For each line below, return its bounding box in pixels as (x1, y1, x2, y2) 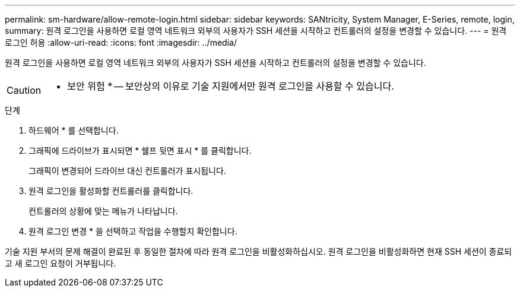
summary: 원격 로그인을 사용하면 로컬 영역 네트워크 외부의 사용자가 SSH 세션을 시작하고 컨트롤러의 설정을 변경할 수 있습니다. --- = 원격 (5, 26, 507, 36)
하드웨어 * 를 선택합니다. (28, 125, 119, 135)
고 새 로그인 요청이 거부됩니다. (5, 258, 116, 268)
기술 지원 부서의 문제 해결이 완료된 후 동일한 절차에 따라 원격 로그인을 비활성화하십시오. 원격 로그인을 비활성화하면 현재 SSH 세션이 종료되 (5, 246, 512, 256)
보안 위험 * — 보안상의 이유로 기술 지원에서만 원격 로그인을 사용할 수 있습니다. (67, 80, 394, 92)
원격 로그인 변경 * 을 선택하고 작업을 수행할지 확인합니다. (28, 226, 237, 236)
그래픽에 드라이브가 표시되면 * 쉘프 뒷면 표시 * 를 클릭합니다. (28, 145, 252, 155)
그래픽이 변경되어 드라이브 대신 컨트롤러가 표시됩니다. (28, 166, 226, 176)
